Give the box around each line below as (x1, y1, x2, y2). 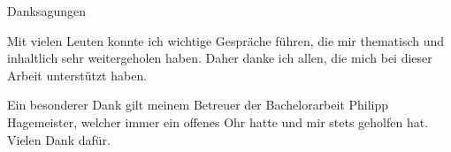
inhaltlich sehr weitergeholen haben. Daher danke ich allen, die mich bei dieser (7, 49, 432, 67)
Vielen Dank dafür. (7, 130, 111, 148)
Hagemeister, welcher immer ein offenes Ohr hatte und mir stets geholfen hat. (7, 112, 429, 131)
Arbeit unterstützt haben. (7, 65, 148, 84)
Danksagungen (7, 2, 86, 19)
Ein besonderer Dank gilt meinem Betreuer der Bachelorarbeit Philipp (7, 95, 389, 114)
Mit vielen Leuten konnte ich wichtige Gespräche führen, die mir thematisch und (7, 31, 445, 49)
